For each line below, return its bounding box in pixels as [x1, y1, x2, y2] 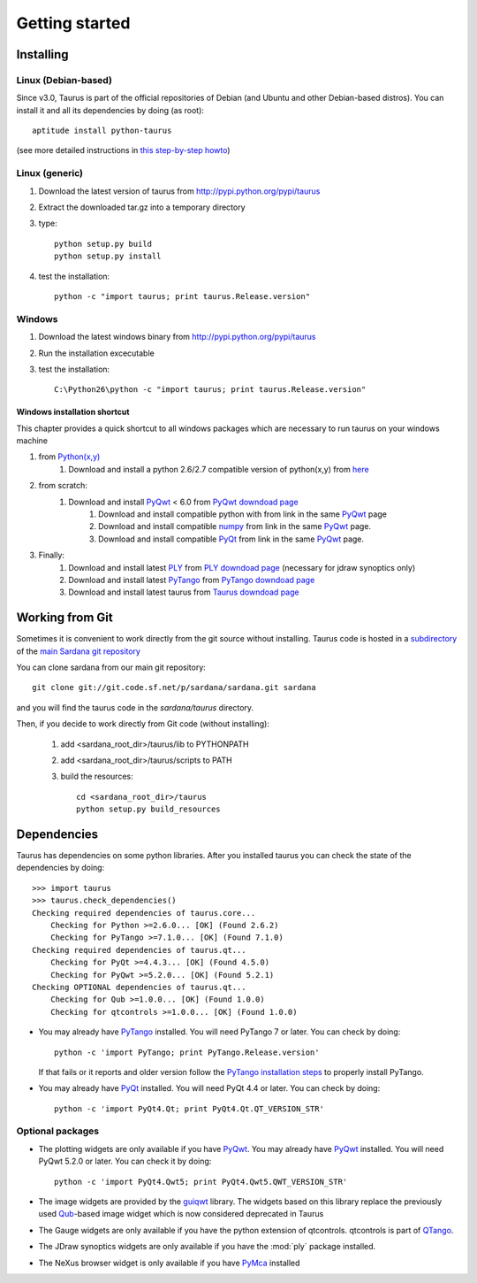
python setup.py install [54, 251, 162, 261]
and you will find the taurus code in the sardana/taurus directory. [16, 702, 254, 712]
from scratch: [38, 480, 88, 491]
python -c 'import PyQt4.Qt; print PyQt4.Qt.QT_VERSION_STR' [54, 1103, 324, 1114]
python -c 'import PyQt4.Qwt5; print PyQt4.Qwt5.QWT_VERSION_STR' [54, 1177, 348, 1187]
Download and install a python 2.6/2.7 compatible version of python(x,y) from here [68, 464, 370, 474]
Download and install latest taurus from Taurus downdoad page [68, 587, 299, 597]
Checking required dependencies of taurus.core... [32, 908, 256, 918]
